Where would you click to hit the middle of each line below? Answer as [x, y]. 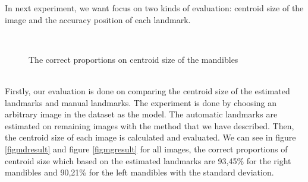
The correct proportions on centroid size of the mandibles [133, 59]
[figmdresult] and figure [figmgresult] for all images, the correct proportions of [146, 149]
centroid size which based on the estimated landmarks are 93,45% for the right [148, 160]
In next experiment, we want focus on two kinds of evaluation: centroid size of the [154, 8]
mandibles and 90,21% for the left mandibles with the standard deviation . [139, 172]
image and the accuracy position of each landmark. [98, 19]
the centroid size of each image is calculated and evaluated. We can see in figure [150, 137]
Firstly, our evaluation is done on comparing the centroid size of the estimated [147, 90]
